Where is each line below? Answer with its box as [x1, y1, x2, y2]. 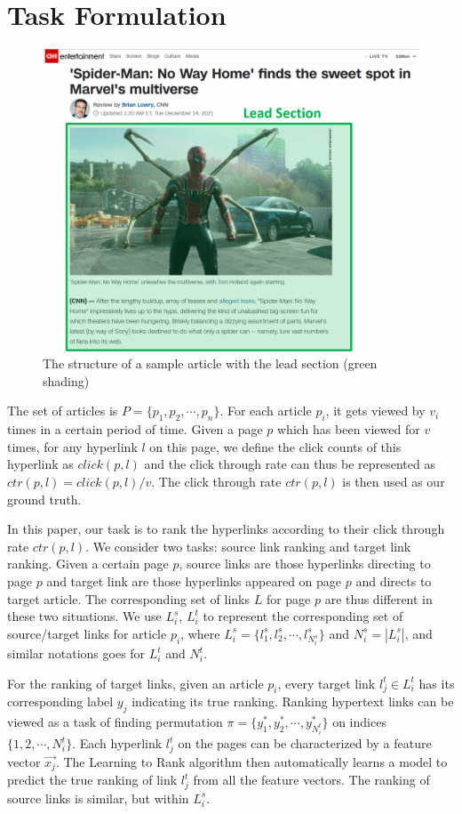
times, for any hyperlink [7, 437, 138, 455]
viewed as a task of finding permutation [7, 713, 223, 731]
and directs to [355, 571, 432, 590]
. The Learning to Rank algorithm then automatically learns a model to [55, 752, 448, 770]
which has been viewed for [277, 420, 420, 439]
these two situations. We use [7, 607, 162, 625]
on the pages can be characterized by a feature [178, 734, 432, 753]
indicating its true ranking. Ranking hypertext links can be [131, 692, 454, 711]
